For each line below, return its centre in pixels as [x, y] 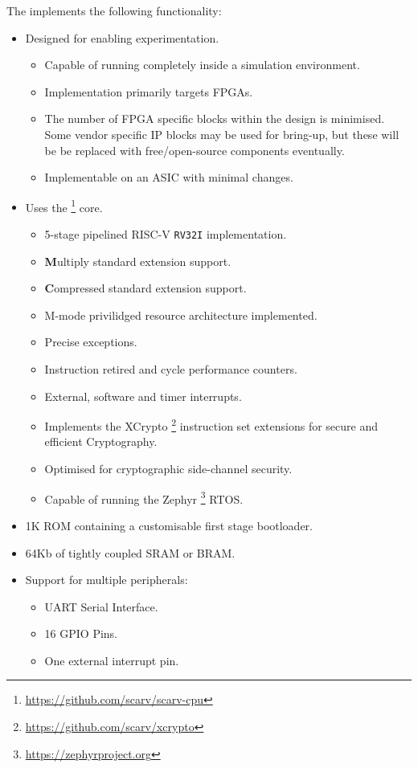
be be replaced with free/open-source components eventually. [195, 150]
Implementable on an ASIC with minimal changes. [169, 177]
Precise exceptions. [91, 342]
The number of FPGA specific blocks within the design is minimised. [215, 118]
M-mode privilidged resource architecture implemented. [181, 315]
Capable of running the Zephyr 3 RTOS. [144, 497]
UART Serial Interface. [101, 606]
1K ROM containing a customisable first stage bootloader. [169, 525]
